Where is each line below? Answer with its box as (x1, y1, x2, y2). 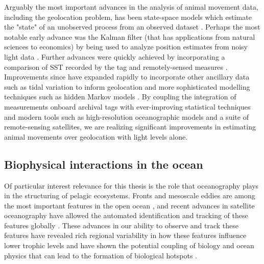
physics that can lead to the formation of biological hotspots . (4, 250, 197, 260)
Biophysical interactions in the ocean (4, 156, 203, 172)
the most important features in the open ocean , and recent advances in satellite (4, 200, 255, 210)
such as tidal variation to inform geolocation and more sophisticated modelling (4, 81, 250, 92)
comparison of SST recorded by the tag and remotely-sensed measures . (4, 61, 228, 72)
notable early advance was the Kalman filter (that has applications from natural (4, 31, 255, 42)
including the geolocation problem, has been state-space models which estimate (4, 11, 252, 22)
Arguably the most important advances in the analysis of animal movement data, (4, 2, 258, 12)
